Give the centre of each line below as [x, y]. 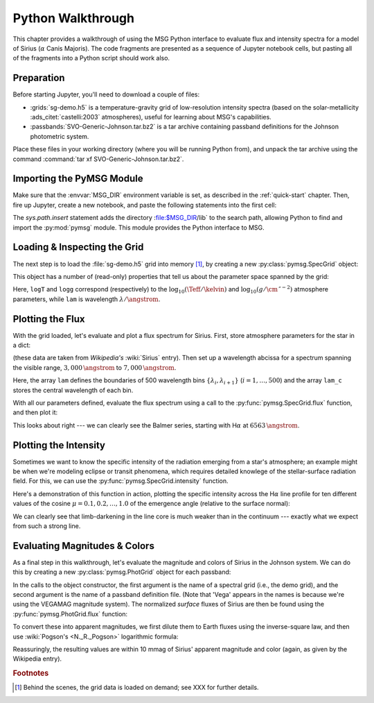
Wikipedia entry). [37, 659]
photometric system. [60, 136]
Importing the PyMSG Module [78, 179]
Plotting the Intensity [59, 445]
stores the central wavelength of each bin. [73, 390]
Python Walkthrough [74, 18]
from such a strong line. [47, 526]
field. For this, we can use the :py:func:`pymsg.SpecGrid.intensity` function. [121, 481]
